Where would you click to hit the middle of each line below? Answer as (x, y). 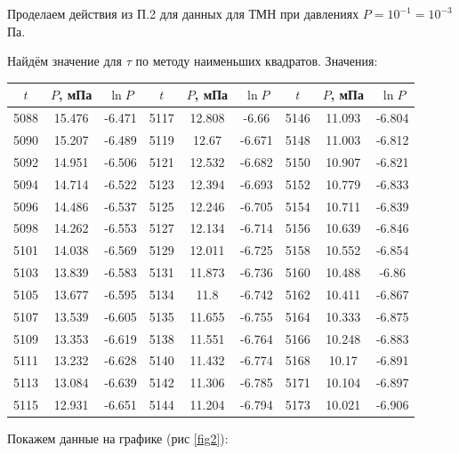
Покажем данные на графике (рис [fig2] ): (118, 438)
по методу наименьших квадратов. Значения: (257, 61)
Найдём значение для (65, 61)
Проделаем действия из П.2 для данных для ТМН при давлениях (183, 13)
